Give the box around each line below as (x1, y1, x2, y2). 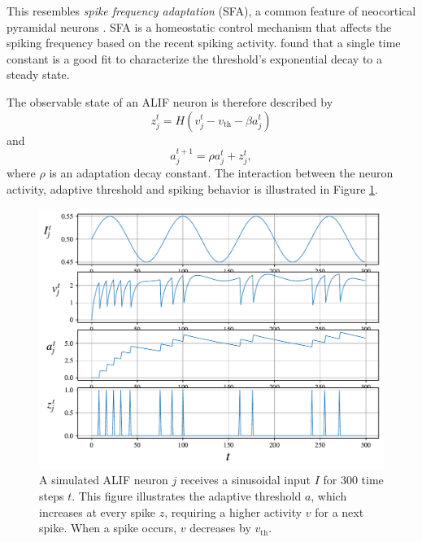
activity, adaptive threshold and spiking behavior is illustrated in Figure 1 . (7, 180, 378, 197)
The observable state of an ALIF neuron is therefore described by (7, 93, 333, 110)
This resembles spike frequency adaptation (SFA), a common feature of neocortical (7, 2, 416, 19)
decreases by (189, 519, 251, 536)
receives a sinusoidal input (180, 471, 311, 488)
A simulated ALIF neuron (39, 471, 168, 488)
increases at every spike (39, 503, 155, 520)
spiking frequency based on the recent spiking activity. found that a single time (7, 34, 401, 51)
